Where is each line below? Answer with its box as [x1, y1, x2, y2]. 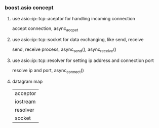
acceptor [14, 89, 36, 97]
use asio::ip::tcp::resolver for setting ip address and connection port [12, 57, 154, 63]
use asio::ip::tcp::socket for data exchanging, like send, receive [12, 37, 144, 43]
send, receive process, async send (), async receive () [12, 46, 117, 53]
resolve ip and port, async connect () [12, 67, 84, 75]
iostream [14, 98, 36, 105]
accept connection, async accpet [12, 25, 78, 33]
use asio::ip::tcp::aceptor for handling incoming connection [12, 16, 135, 22]
